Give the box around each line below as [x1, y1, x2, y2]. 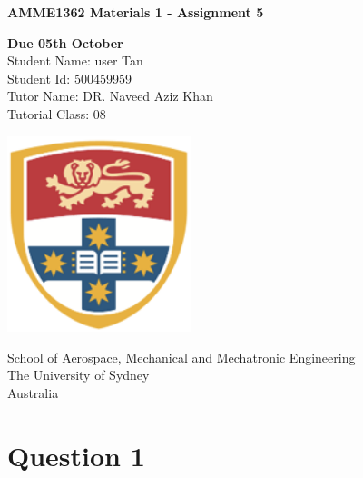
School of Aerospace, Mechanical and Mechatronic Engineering [7, 347, 356, 366]
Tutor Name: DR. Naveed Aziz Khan [7, 86, 213, 105]
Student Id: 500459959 [7, 68, 132, 87]
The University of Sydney [7, 365, 150, 384]
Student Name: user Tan [7, 51, 143, 70]
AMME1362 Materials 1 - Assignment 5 [7, 3, 264, 21]
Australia [7, 383, 59, 402]
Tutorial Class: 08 [7, 104, 106, 123]
